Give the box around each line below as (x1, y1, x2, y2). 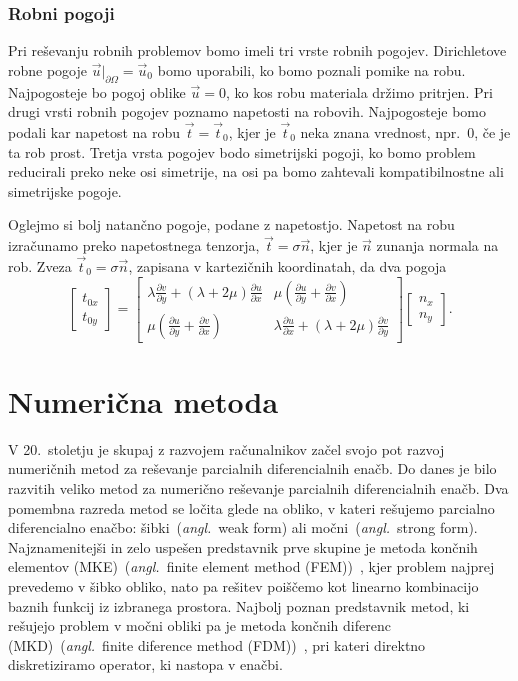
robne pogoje (8, 59, 88, 80)
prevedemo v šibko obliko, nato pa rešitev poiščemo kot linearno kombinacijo (8, 575, 479, 596)
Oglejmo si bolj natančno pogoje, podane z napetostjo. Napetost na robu (8, 214, 455, 235)
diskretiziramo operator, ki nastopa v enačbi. (8, 654, 283, 675)
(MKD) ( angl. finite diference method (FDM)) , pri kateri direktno (8, 634, 426, 655)
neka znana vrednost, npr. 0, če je (300, 122, 511, 143)
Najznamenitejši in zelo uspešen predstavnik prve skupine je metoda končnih (8, 536, 478, 557)
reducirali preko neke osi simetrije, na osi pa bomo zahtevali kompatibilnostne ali (8, 161, 504, 182)
